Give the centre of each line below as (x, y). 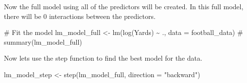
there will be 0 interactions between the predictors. (80, 16)
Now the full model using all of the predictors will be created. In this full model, (124, 6)
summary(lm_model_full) (43, 41)
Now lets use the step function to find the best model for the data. (103, 58)
